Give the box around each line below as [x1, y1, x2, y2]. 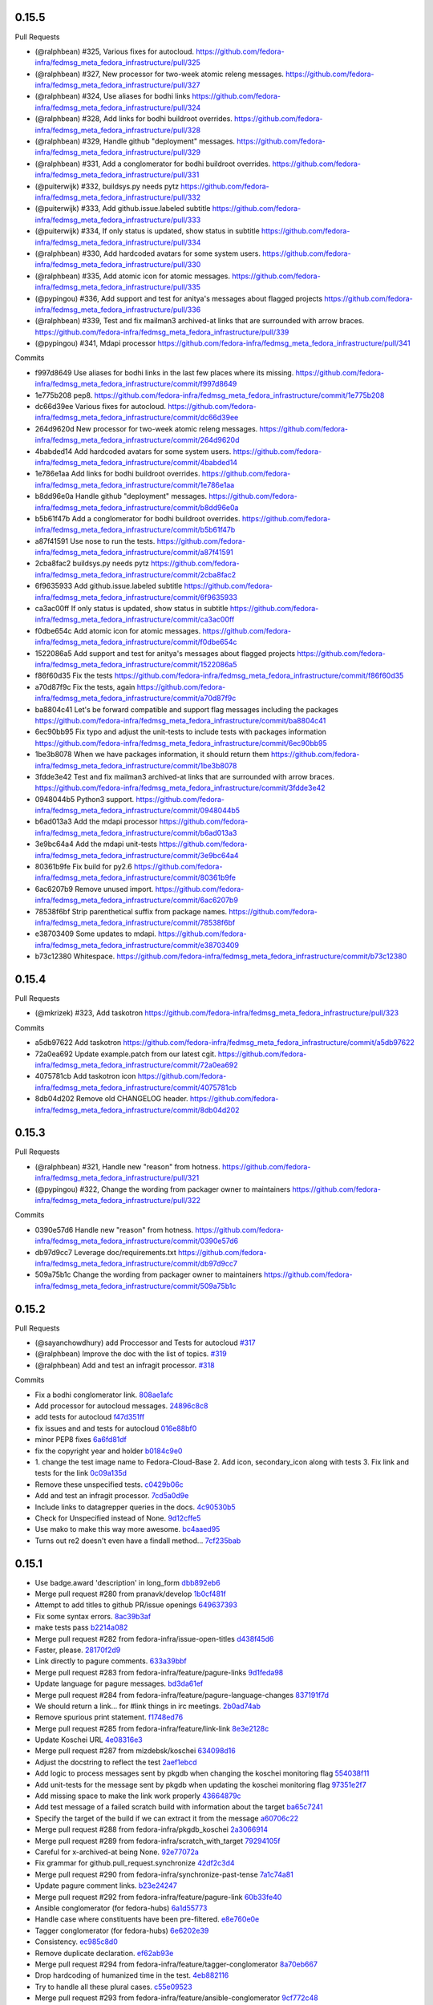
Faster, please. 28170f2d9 [34, 1645, 121, 1655]
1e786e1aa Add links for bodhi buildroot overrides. [34, 469, 200, 479]
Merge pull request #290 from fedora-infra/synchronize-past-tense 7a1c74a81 [34, 1869, 294, 1879]
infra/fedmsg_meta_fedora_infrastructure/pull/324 [34, 103, 201, 112]
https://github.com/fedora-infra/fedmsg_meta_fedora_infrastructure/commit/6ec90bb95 [34, 738, 328, 747]
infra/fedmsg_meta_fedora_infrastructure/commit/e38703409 [34, 940, 240, 950]
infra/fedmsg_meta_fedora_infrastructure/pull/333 [34, 215, 201, 225]
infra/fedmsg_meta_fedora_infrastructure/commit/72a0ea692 [34, 1060, 238, 1070]
